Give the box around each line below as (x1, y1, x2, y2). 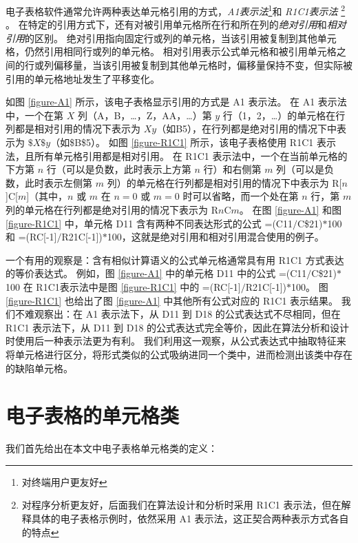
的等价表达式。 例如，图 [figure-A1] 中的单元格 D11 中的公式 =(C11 (6, 266, 307, 280)
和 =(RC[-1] (6, 229, 57, 244)
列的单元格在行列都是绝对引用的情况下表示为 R (6, 202, 218, 216)
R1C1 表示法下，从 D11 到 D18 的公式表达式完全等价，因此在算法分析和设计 (6, 320, 350, 334)
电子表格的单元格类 (6, 401, 180, 429)
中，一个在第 (6, 107, 63, 122)
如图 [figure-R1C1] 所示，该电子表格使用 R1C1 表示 (108, 135, 336, 149)
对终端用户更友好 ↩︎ (21, 474, 107, 489)
